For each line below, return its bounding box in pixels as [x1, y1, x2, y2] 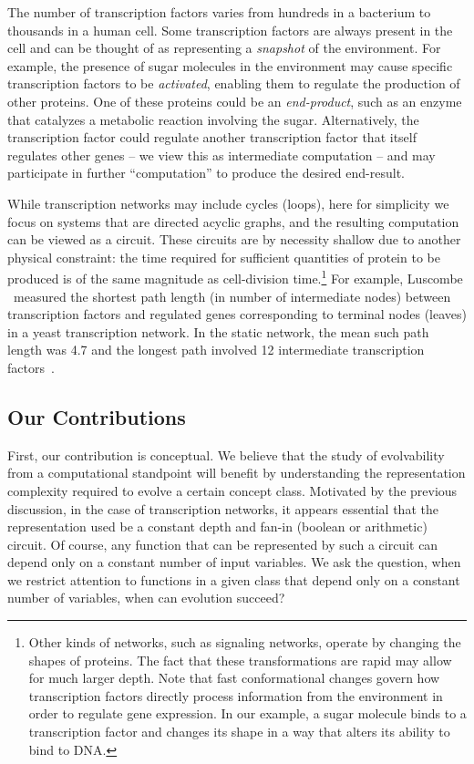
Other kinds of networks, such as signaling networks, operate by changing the [28, 633, 461, 652]
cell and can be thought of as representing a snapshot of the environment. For [7, 38, 441, 57]
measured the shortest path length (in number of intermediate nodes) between [13, 286, 451, 305]
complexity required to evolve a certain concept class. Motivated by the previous [7, 480, 458, 500]
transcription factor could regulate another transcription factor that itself [7, 128, 417, 147]
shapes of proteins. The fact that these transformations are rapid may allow [28, 650, 452, 669]
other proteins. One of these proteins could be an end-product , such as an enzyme [7, 91, 462, 110]
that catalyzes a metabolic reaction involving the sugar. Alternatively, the [7, 109, 419, 129]
